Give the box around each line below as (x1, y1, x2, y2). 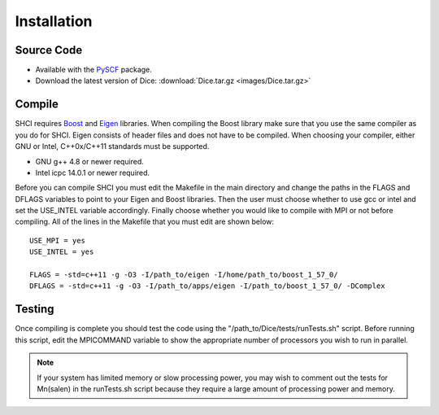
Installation (15, 12, 93, 30)
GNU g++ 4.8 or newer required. (35, 156, 144, 166)
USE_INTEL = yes (29, 247, 94, 256)
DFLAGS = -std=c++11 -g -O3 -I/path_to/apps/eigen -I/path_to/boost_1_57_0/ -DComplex (29, 282, 385, 290)
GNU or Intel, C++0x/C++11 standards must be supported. (15, 142, 210, 151)
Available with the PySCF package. (35, 65, 152, 75)
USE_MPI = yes (29, 236, 85, 245)
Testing (15, 302, 54, 317)
